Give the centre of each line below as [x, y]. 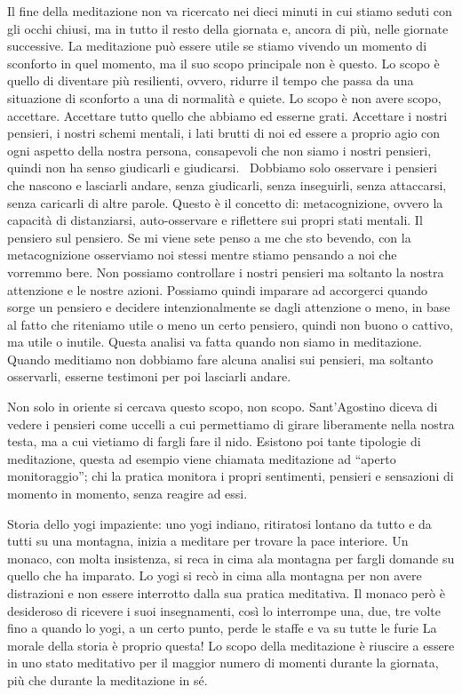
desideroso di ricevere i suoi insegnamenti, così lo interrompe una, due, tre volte [224, 610]
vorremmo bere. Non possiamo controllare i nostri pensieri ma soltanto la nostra [226, 272]
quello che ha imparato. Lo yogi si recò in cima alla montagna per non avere [215, 575]
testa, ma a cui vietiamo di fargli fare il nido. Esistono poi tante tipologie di [214, 441]
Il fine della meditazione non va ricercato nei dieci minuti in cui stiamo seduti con [230, 11]
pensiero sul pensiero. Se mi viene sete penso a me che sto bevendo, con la [209, 237]
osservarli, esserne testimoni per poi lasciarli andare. [149, 376]
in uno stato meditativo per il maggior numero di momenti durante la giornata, [223, 663]
